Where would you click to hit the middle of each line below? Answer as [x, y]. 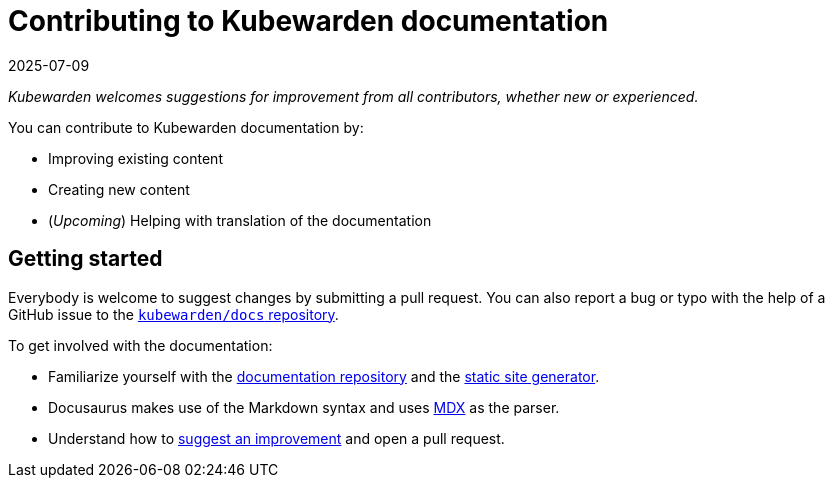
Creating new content [119, 189]
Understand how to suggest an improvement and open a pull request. [276, 438]
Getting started [85, 259]
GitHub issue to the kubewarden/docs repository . [173, 314]
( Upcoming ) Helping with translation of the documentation [240, 220]
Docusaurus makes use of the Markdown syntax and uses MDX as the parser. [304, 407]
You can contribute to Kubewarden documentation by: [186, 127]
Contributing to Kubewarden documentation [308, 21]
